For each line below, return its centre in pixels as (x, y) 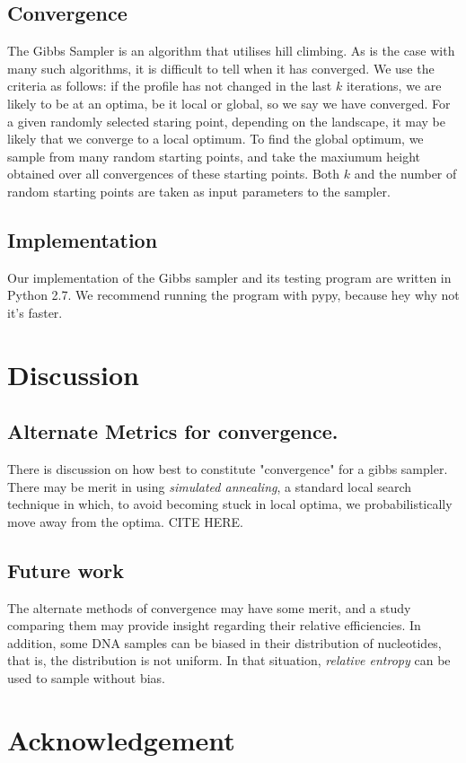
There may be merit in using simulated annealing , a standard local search (209, 486)
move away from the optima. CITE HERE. (125, 521)
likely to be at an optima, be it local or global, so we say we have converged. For (229, 103)
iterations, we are (394, 86)
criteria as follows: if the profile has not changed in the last (170, 86)
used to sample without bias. (87, 678)
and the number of (405, 174)
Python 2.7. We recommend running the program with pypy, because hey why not (233, 295)
